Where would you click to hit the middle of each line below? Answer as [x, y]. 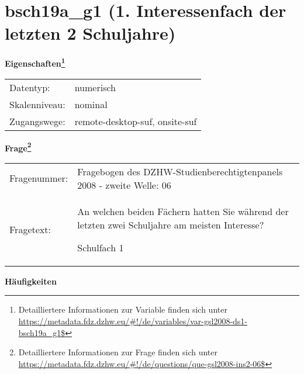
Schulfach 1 [101, 247]
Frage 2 [18, 147]
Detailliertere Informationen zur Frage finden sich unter [118, 352]
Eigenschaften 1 [35, 62]
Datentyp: [30, 87]
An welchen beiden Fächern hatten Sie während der [183, 211]
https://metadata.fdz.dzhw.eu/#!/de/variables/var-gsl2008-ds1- [133, 321]
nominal [91, 104]
